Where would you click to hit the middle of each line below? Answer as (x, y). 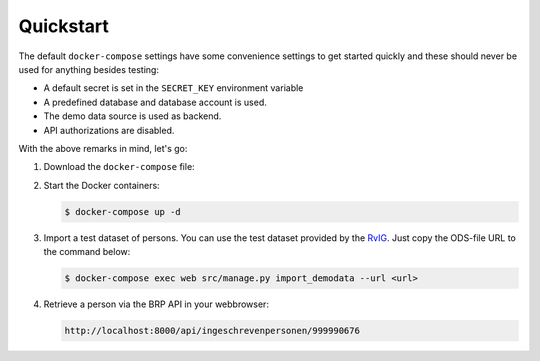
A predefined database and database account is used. (155, 102)
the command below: (87, 252)
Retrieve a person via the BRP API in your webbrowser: (156, 304)
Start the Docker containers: (101, 185)
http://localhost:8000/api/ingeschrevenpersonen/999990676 (212, 330)
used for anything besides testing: (89, 69)
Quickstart (64, 26)
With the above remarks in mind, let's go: (103, 148)
